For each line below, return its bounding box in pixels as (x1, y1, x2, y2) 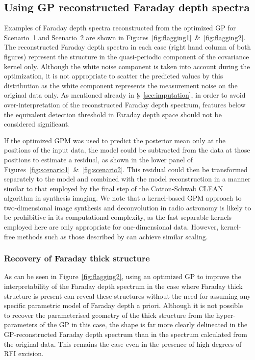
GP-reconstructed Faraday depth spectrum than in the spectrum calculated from (4, 329, 248, 339)
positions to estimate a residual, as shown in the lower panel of (4, 154, 193, 164)
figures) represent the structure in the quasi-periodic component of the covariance (4, 51, 249, 61)
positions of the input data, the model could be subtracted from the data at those (4, 145, 250, 155)
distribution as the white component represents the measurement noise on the (4, 80, 238, 90)
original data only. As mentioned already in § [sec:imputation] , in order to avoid (4, 90, 246, 100)
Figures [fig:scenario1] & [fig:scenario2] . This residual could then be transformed (4, 164, 248, 174)
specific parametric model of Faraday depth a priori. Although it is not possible (4, 300, 243, 310)
